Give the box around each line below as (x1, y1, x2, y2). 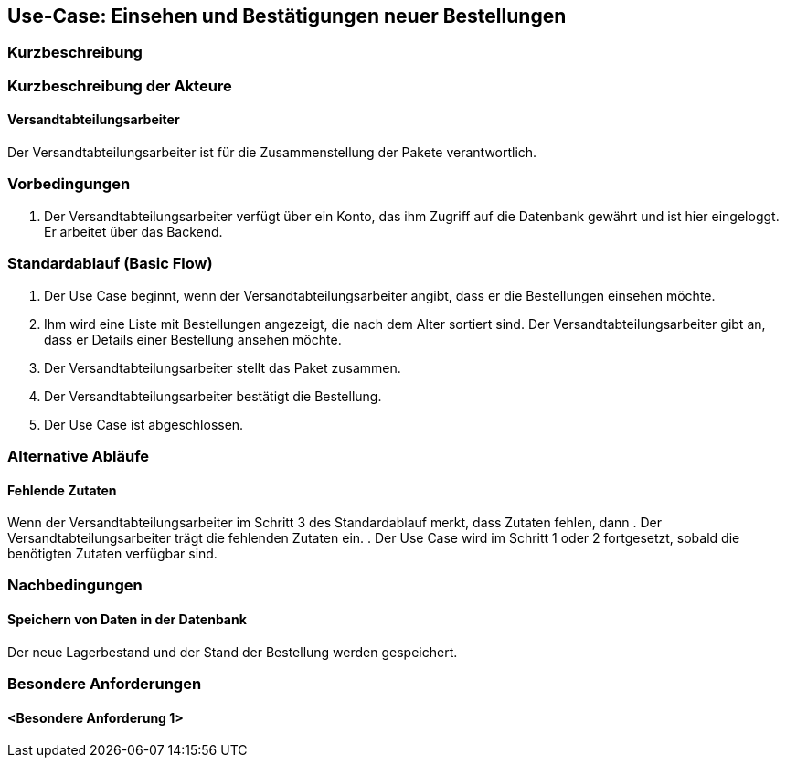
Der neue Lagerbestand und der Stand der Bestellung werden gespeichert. (7, 643, 458, 660)
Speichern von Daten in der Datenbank (7, 611, 247, 628)
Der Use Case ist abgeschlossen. (44, 416, 244, 432)
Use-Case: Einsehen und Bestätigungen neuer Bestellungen (7, 5, 567, 27)
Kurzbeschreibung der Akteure (7, 76, 232, 95)
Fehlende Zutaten (7, 482, 117, 498)
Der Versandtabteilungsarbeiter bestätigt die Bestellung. (44, 388, 382, 404)
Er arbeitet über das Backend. (44, 223, 223, 239)
